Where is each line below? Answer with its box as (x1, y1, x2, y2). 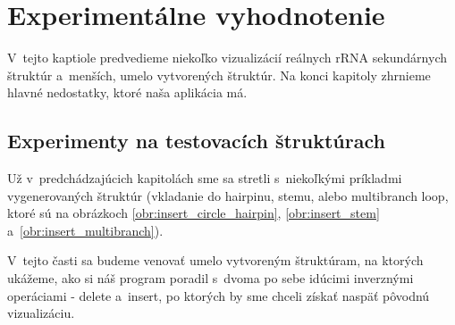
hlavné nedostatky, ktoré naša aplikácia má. (7, 83, 248, 102)
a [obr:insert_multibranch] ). (7, 221, 164, 239)
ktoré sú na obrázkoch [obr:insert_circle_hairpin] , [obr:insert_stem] (7, 204, 380, 222)
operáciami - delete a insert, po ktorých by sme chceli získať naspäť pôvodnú (7, 286, 430, 304)
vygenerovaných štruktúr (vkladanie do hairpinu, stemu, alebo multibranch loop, (7, 186, 449, 204)
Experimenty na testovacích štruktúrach (7, 127, 385, 154)
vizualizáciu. (7, 304, 75, 322)
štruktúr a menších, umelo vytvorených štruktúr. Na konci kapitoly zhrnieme (7, 65, 431, 84)
